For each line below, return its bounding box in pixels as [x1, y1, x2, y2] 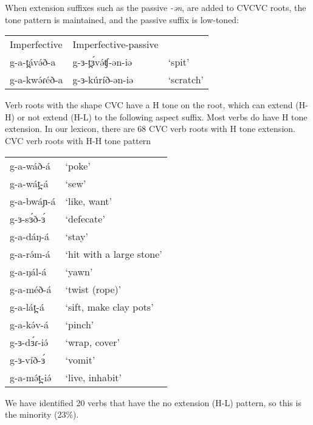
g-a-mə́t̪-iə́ [10, 370, 52, 384]
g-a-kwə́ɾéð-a [10, 72, 63, 87]
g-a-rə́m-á [10, 246, 50, 261]
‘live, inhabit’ [65, 370, 122, 384]
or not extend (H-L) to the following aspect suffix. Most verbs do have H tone [17, 110, 308, 123]
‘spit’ [168, 55, 190, 69]
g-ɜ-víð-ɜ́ [10, 352, 46, 367]
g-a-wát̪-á [10, 176, 49, 190]
